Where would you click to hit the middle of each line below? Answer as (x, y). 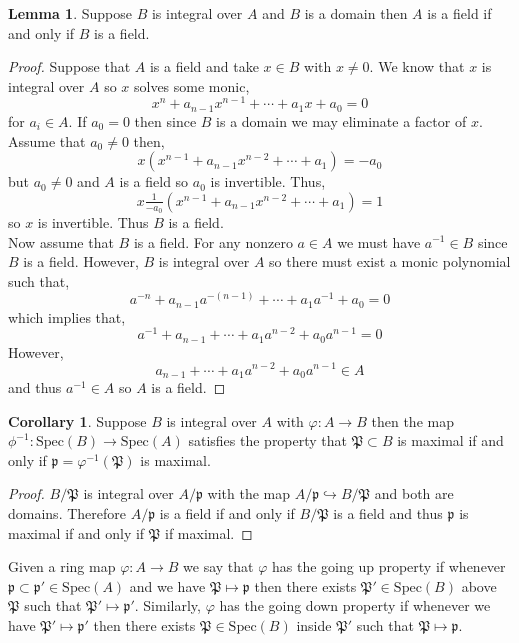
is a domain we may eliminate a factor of (341, 120)
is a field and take (204, 66)
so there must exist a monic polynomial (390, 261)
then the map (412, 420)
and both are (414, 493)
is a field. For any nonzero (213, 241)
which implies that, (67, 316)
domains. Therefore (67, 512)
